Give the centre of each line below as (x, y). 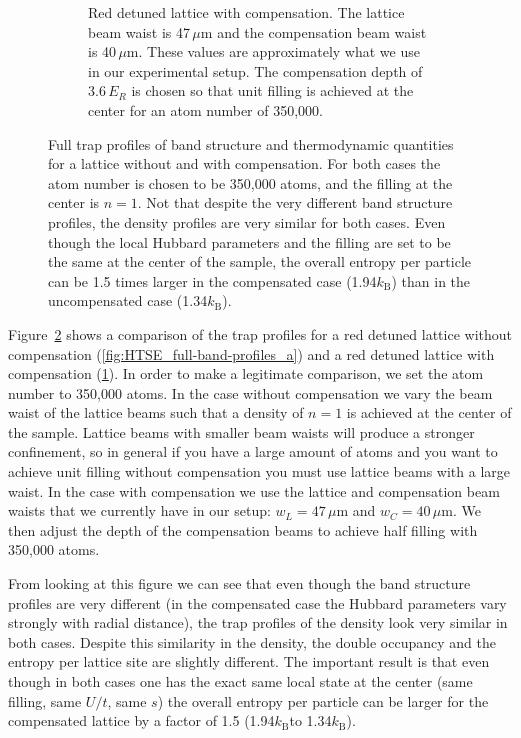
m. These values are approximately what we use (273, 51)
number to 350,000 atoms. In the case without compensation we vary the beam (250, 392)
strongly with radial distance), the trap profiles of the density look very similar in (258, 622)
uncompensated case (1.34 (128, 300)
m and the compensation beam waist (313, 31)
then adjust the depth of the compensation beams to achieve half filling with (243, 529)
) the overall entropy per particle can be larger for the (323, 700)
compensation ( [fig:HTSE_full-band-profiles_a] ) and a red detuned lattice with (251, 353)
